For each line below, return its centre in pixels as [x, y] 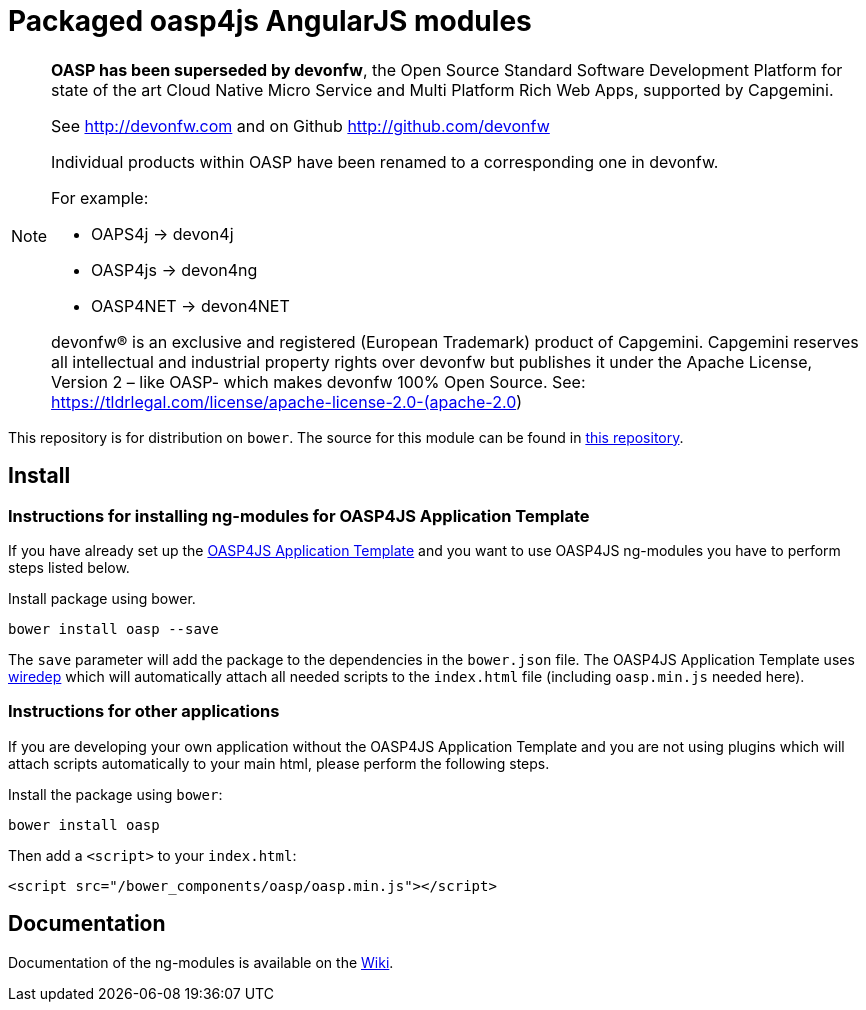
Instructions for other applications [144, 711]
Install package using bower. [102, 598]
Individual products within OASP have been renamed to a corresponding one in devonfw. [385, 161]
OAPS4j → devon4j [162, 233]
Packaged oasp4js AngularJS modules [270, 21]
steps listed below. [69, 567]
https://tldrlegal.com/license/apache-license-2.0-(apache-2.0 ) [287, 401]
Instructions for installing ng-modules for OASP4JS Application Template [299, 515]
